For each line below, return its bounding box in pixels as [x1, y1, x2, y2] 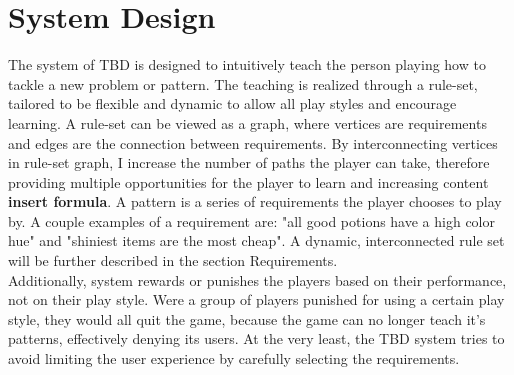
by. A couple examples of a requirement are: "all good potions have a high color [8, 210, 495, 231]
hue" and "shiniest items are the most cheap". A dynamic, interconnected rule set [8, 230, 505, 251]
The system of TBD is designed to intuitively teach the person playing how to [8, 54, 486, 75]
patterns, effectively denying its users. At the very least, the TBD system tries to [8, 328, 505, 349]
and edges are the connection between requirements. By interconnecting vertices [8, 132, 498, 153]
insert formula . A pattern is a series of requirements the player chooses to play [8, 191, 502, 212]
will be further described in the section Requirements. [8, 250, 338, 271]
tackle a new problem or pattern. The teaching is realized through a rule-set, [8, 73, 478, 94]
